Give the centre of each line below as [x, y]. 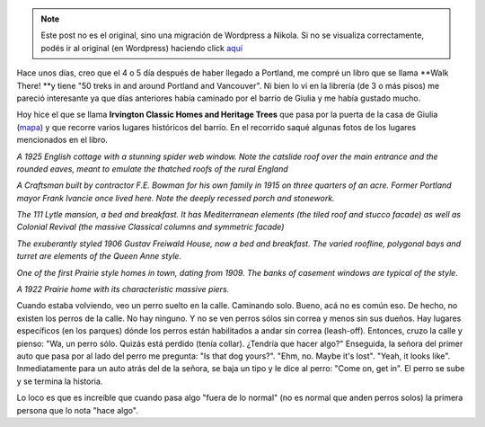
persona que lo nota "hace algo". [77, 410]
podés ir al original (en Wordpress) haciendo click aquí [141, 48]
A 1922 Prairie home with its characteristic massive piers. [123, 289]
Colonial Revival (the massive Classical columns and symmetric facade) [150, 227]
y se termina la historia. [60, 381]
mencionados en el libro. [62, 140]
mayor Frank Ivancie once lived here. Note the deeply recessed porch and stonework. [176, 198]
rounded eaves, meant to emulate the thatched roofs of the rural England [152, 169]
